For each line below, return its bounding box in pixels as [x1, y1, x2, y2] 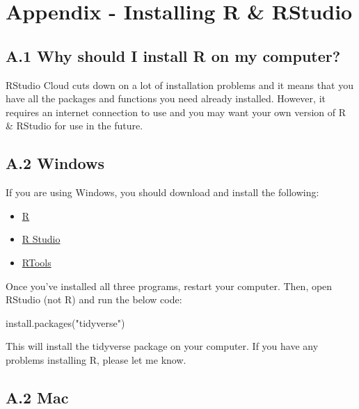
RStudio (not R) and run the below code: [6, 292, 182, 307]
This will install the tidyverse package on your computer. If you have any [6, 339, 319, 353]
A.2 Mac [6, 386, 69, 408]
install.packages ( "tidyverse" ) [6, 315, 125, 330]
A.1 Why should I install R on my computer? [6, 45, 341, 66]
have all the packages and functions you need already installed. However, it [6, 91, 326, 106]
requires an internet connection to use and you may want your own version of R [6, 104, 346, 119]
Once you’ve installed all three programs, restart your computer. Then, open [6, 278, 333, 293]
